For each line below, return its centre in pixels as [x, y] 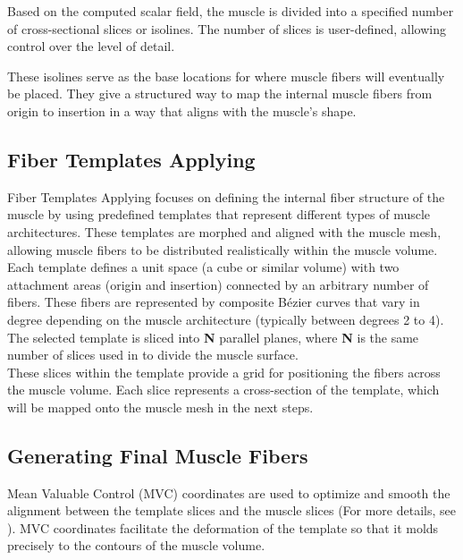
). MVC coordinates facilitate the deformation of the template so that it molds [223, 527]
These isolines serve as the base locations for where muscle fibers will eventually [226, 76]
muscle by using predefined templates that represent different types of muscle [219, 214]
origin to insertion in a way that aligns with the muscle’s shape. [182, 110]
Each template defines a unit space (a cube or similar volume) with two [203, 267]
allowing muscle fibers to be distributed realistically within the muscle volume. [223, 249]
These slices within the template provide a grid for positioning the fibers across [224, 372]
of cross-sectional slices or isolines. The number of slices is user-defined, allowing [227, 28]
